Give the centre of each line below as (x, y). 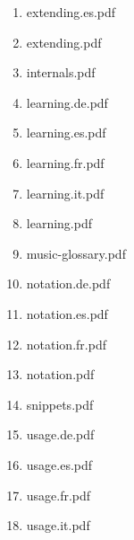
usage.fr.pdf (59, 495)
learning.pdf (59, 223)
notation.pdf (60, 374)
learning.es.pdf (66, 133)
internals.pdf (61, 72)
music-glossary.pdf (76, 253)
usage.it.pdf (58, 525)
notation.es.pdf (67, 313)
